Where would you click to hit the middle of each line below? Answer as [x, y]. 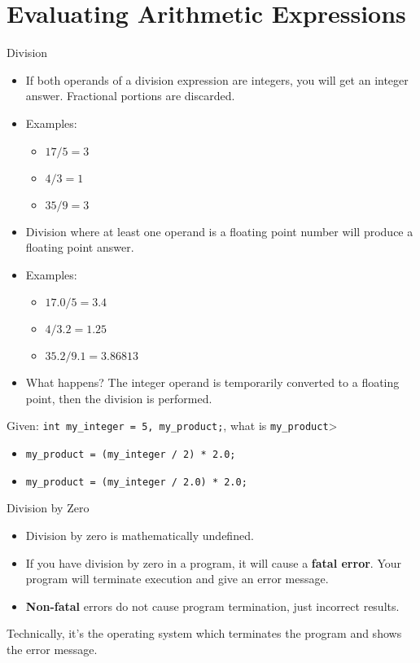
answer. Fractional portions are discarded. [130, 96]
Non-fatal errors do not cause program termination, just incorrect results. [212, 606]
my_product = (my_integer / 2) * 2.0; [131, 455]
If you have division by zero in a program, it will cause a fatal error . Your [214, 562]
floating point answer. [80, 247]
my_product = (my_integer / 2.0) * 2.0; [136, 482]
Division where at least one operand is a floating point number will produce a [219, 231]
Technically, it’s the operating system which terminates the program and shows [204, 633]
